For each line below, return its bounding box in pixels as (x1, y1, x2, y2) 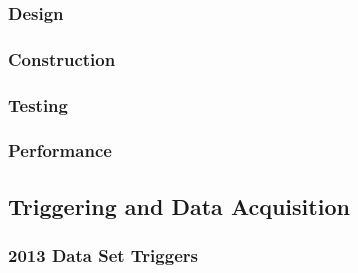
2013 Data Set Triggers (8, 243, 198, 268)
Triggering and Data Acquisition (8, 190, 350, 221)
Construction (8, 46, 116, 71)
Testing (8, 92, 68, 117)
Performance (8, 138, 112, 163)
